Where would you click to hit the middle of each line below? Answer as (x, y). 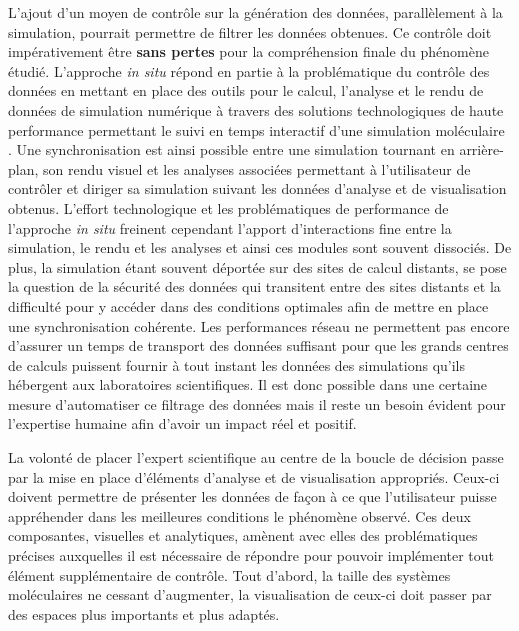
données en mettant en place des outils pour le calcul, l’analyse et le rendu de (246, 90)
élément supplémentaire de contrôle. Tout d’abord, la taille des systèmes (229, 574)
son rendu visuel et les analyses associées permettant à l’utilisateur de (257, 168)
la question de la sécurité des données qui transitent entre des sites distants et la (254, 286)
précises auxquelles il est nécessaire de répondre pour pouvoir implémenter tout (251, 555)
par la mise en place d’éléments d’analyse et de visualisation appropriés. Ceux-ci (254, 476)
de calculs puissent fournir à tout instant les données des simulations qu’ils (237, 364)
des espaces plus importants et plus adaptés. (144, 613)
